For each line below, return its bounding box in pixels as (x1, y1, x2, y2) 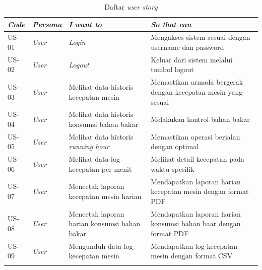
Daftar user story (104, 2, 158, 12)
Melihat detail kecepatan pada (151, 154, 244, 164)
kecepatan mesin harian (69, 191, 142, 201)
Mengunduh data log (69, 240, 133, 251)
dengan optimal (151, 141, 199, 152)
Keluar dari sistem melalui (151, 54, 233, 64)
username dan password (151, 42, 224, 52)
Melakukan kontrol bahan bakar (151, 114, 250, 124)
